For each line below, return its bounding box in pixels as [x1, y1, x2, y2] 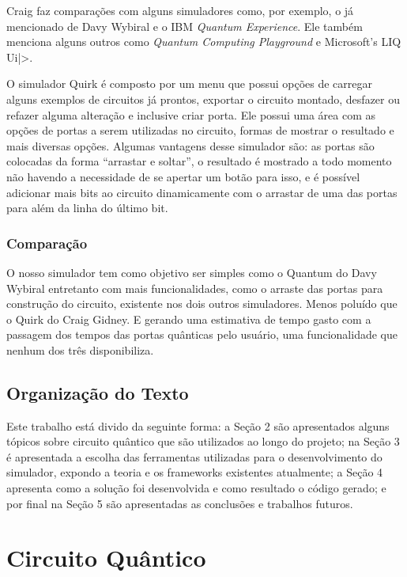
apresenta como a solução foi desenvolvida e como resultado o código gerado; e [6, 480, 386, 496]
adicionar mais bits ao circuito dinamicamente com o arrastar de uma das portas [6, 184, 398, 200]
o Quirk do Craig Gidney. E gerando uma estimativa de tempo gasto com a [6, 310, 371, 327]
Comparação [6, 233, 88, 252]
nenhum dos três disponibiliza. [6, 341, 154, 358]
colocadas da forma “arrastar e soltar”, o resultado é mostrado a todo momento [6, 153, 392, 169]
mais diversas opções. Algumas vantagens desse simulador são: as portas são [6, 137, 375, 154]
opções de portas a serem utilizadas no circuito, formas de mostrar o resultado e [6, 122, 394, 139]
